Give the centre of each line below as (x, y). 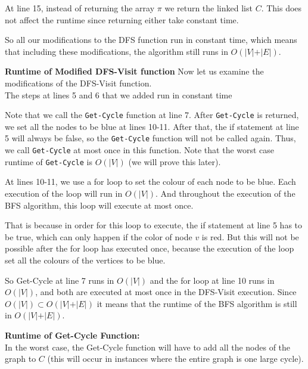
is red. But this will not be (250, 236)
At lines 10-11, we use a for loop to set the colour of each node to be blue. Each (150, 182)
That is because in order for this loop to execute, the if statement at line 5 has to (154, 225)
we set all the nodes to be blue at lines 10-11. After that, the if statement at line (152, 126)
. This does (281, 8)
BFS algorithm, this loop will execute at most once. (99, 205)
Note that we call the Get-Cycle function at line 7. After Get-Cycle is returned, (152, 115)
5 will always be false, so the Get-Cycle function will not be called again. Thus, (150, 138)
